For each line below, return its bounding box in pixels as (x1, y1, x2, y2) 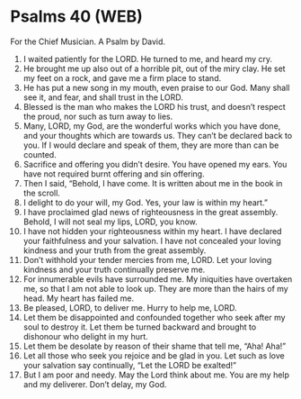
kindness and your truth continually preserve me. (22, 264, 206, 275)
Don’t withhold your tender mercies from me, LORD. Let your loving (22, 254, 272, 265)
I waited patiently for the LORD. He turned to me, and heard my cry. (22, 53, 273, 64)
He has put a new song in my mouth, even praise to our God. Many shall (22, 82, 290, 93)
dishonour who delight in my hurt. (22, 331, 149, 341)
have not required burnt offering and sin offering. (22, 168, 205, 179)
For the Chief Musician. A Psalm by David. (10, 36, 165, 47)
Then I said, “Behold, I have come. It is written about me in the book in (22, 177, 283, 188)
